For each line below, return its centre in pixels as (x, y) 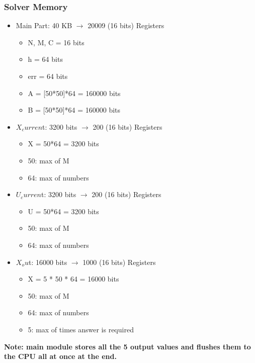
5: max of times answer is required (81, 329)
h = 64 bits (45, 59)
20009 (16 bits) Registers (126, 25)
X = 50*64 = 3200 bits (63, 144)
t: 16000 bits (48, 262)
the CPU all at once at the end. (60, 356)
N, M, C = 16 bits (56, 42)
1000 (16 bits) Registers (119, 262)
